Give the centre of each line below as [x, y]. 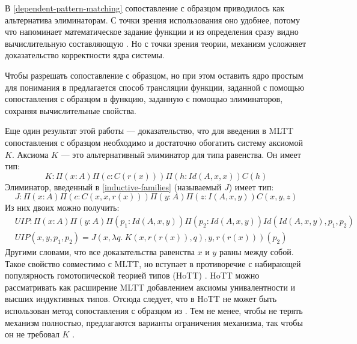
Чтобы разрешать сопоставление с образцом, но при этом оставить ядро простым [154, 75]
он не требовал [32, 334]
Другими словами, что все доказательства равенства [100, 251]
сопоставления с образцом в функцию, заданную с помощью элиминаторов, [144, 99]
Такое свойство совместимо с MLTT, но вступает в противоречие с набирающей [153, 263]
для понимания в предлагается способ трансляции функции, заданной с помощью [155, 87]
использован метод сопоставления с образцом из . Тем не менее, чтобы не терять [154, 310]
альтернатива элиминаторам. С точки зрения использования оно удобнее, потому [153, 20]
